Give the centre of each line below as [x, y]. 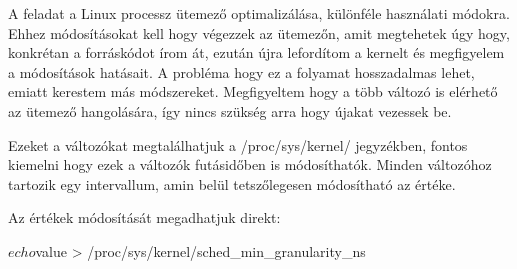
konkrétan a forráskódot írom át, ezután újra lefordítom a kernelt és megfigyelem [256, 52]
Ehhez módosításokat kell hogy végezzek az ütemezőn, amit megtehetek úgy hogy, [259, 32]
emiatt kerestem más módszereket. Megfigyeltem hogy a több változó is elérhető [253, 91]
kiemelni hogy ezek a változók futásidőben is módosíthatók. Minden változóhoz [250, 164]
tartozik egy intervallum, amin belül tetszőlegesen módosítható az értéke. [232, 183]
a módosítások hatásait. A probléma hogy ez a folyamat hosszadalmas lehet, [241, 71]
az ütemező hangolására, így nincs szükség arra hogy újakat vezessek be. [230, 110]
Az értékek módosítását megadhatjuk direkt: [144, 217]
